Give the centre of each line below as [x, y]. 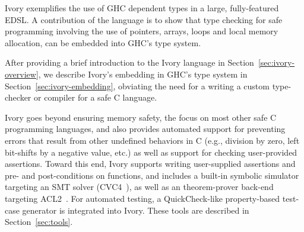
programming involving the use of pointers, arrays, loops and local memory [142, 31]
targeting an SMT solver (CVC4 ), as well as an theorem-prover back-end [139, 187]
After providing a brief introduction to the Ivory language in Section [129, 62]
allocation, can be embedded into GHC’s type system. [103, 42]
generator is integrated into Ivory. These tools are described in [136, 210]
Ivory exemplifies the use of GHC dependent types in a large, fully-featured [142, 8]
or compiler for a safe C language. [96, 97]
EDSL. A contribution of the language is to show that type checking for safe [144, 19]
